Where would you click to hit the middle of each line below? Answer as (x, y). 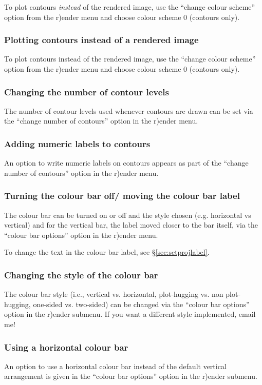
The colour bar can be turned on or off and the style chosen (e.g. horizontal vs (128, 215)
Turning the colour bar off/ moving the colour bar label (122, 196)
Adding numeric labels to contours (77, 143)
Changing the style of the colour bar (81, 275)
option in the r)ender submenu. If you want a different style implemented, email (130, 314)
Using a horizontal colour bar (66, 347)
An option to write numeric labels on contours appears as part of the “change (126, 163)
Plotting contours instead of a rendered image (101, 40)
